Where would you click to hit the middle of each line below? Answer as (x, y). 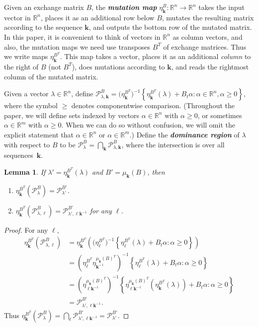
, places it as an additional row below (98, 17)
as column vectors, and (208, 36)
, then (156, 171)
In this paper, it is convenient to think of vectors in (82, 36)
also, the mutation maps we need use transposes (77, 46)
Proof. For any (26, 229)
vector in (17, 17)
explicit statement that (39, 134)
